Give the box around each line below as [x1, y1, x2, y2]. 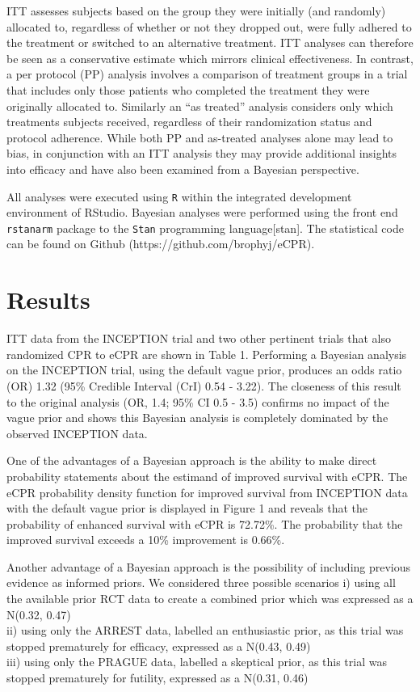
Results [6, 283, 90, 316]
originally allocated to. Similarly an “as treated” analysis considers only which [6, 97, 393, 114]
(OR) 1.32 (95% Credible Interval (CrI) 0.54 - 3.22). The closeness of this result [6, 377, 401, 394]
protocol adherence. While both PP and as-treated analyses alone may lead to [6, 129, 393, 146]
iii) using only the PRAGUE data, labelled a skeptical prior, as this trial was [6, 653, 387, 670]
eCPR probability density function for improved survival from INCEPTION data [6, 483, 408, 500]
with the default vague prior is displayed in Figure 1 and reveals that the [6, 500, 368, 517]
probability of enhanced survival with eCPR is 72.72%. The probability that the [6, 515, 403, 532]
